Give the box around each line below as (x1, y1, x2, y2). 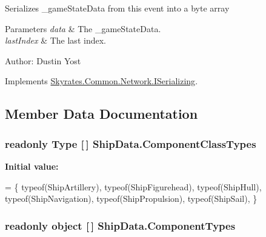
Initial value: (5, 159, 59, 172)
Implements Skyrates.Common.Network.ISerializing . (5, 75, 198, 87)
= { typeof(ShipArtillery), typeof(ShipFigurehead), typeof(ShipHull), (5, 180, 262, 193)
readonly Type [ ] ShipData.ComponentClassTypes (5, 136, 256, 151)
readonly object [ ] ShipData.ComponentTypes (5, 218, 236, 233)
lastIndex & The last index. (5, 34, 106, 47)
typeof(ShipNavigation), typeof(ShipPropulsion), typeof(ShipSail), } (5, 192, 258, 205)
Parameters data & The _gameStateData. (5, 22, 161, 35)
